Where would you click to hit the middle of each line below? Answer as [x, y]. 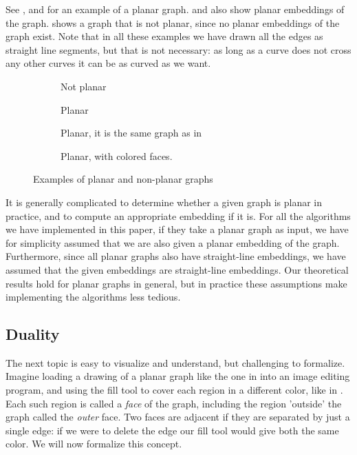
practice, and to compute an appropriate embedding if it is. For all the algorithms [178, 215]
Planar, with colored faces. [117, 155]
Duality [33, 334]
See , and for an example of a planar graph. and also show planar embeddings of [175, 9]
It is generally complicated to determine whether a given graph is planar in [164, 202]
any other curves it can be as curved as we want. [108, 63]
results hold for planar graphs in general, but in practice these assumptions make [176, 283]
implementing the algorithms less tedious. [93, 297]
